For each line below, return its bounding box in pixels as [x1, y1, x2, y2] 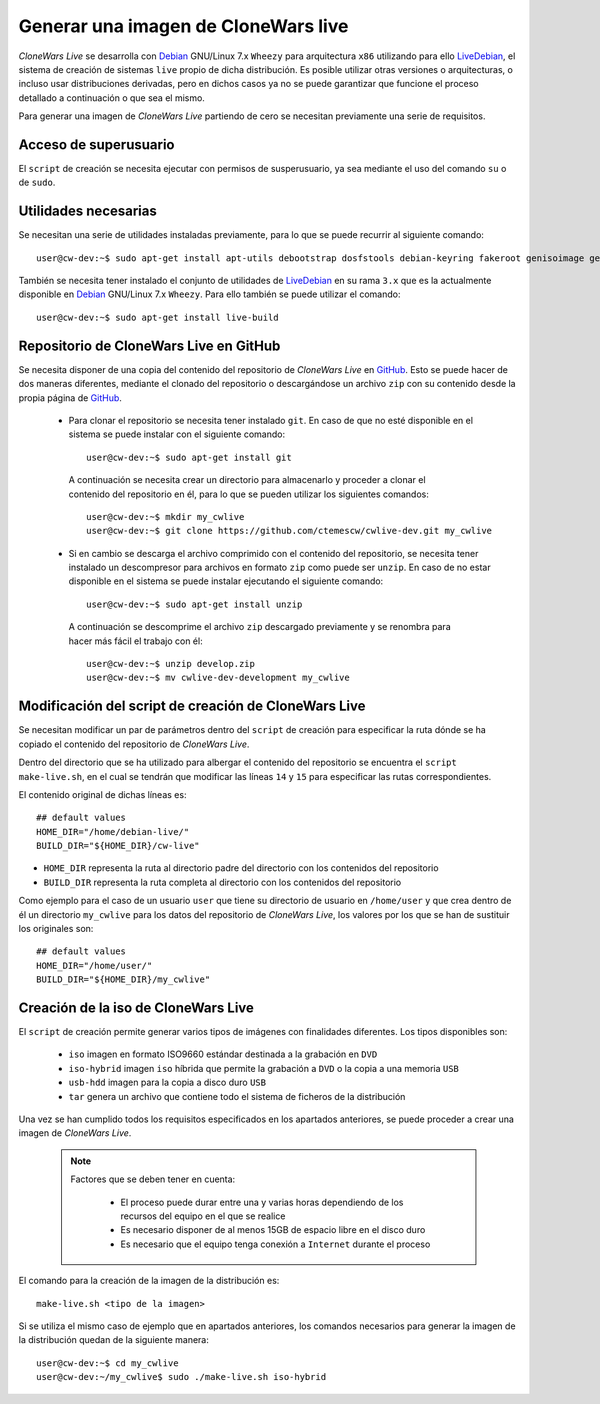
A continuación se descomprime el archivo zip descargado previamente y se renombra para [68, 621, 451, 633]
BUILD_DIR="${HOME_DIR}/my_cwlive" [36, 974, 211, 985]
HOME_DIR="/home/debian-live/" [36, 826, 190, 837]
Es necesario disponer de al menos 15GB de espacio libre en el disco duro [120, 1224, 426, 1236]
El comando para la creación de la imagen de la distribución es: [18, 1275, 280, 1287]
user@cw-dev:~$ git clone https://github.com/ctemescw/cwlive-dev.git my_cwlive [86, 525, 493, 537]
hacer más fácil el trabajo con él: [68, 635, 204, 647]
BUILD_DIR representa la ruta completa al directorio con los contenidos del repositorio [43, 876, 402, 888]
